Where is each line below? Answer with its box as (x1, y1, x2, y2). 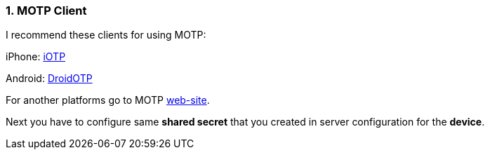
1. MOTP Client (6, 4, 87, 18)
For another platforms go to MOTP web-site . (6, 94, 210, 107)
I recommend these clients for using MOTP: (6, 29, 206, 41)
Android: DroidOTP (6, 72, 93, 85)
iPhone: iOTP (6, 50, 66, 63)
